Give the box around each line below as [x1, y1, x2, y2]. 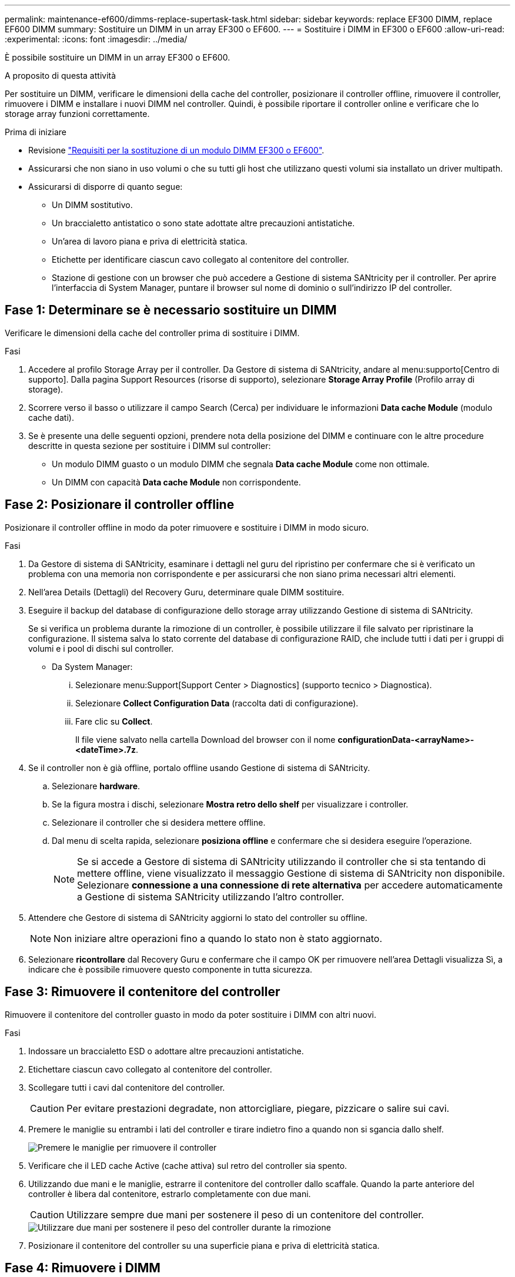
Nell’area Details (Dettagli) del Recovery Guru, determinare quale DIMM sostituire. [28, 586, 345, 597]
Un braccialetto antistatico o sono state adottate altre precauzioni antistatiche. [52, 218, 355, 228]
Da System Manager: [52, 661, 133, 672]
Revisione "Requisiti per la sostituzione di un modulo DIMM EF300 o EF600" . [28, 145, 325, 155]
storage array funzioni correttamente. [5, 109, 150, 119]
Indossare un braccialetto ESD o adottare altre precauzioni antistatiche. [28, 1045, 304, 1056]
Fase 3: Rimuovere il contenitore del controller [5, 984, 280, 1000]
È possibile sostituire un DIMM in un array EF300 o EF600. [5, 52, 230, 62]
